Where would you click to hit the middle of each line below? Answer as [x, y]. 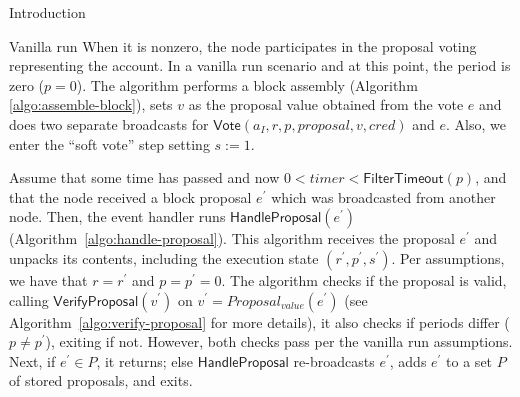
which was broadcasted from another [383, 196]
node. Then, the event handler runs [117, 216]
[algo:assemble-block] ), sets [91, 104]
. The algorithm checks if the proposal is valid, [364, 279]
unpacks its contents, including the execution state [164, 257]
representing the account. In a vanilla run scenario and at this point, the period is [260, 65]
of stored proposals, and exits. [101, 380]
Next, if [32, 360]
